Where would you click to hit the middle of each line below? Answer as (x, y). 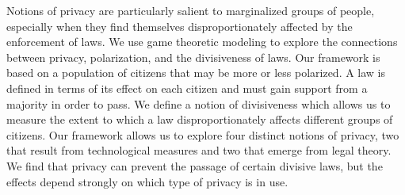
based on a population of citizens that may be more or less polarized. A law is (196, 73)
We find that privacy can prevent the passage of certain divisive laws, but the (195, 165)
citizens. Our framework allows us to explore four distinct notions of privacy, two (203, 134)
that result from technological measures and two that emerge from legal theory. (199, 150)
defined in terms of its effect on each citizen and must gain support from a (187, 88)
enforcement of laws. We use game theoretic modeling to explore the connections (202, 42)
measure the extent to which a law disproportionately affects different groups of (200, 119)
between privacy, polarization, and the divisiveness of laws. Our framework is (193, 57)
